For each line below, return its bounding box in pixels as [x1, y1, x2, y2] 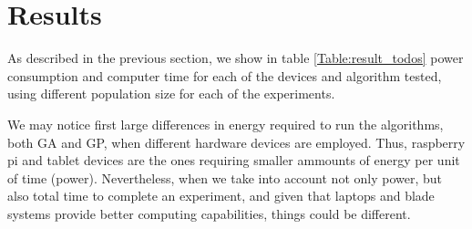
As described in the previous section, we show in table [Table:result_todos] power [7, 48, 464, 68]
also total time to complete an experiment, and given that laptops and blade [7, 186, 435, 205]
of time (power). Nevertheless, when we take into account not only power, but [7, 168, 443, 187]
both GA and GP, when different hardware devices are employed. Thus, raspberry [7, 132, 466, 151]
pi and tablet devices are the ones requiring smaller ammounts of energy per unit [7, 151, 460, 170]
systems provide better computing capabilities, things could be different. [7, 203, 411, 223]
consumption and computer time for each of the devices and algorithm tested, [7, 66, 442, 85]
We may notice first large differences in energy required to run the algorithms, [7, 114, 444, 133]
